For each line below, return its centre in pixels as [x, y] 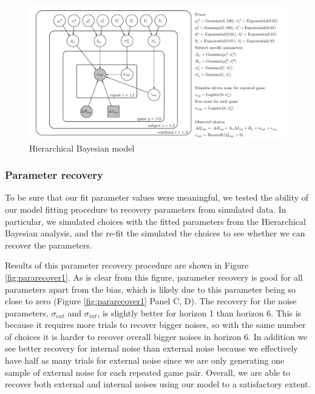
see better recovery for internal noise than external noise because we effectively [151, 348]
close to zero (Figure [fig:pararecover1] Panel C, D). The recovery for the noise [151, 301]
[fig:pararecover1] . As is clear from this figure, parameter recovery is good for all [154, 277]
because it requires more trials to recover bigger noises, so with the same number [155, 325]
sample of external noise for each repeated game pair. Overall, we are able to [148, 372]
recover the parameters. [49, 245]
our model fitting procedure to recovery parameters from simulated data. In [146, 209]
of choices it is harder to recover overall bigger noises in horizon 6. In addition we [156, 336]
